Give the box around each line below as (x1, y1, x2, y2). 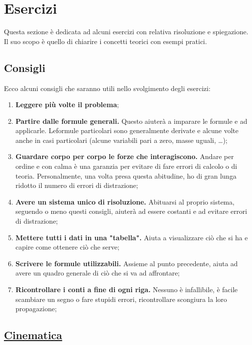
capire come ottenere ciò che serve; (15, 242, 119, 252)
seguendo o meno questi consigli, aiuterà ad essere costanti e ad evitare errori (15, 206, 247, 216)
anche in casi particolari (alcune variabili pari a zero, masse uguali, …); (15, 135, 228, 145)
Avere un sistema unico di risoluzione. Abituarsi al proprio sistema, (15, 196, 235, 207)
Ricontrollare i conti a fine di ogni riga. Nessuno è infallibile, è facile (15, 284, 238, 295)
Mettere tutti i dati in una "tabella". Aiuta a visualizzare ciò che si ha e (15, 232, 248, 242)
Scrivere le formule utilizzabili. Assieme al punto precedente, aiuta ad (15, 258, 238, 268)
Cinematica (4, 327, 63, 343)
